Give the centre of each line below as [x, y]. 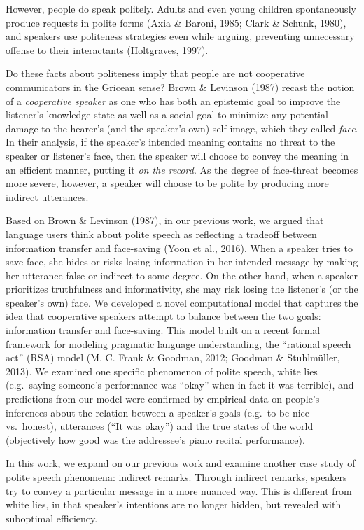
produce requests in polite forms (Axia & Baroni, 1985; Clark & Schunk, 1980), [176, 22]
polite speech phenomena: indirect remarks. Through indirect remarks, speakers [176, 477]
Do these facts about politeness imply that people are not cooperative [155, 73]
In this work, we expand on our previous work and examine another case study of [181, 463]
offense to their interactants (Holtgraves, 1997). [107, 49]
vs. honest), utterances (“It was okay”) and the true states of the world [160, 426]
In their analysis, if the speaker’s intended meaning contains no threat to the [170, 142]
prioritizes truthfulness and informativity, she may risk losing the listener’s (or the [182, 289]
